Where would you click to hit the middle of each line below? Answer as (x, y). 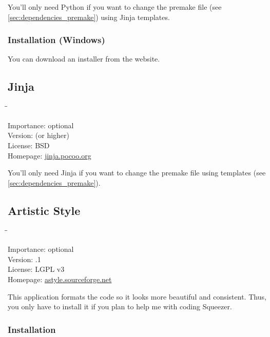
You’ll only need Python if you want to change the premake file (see (115, 7)
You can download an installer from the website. (84, 59)
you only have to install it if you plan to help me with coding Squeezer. (120, 306)
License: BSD (29, 145)
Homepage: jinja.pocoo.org (50, 155)
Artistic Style (44, 210)
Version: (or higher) (38, 135)
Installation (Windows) (56, 40)
